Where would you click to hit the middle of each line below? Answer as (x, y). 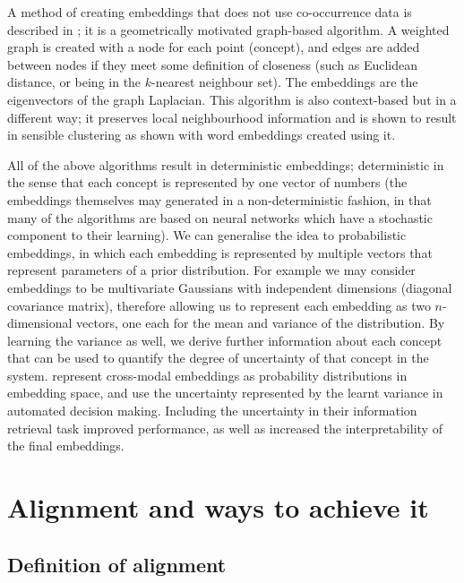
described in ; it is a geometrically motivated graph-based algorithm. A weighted (228, 29)
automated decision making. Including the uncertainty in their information (212, 411)
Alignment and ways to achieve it (218, 507)
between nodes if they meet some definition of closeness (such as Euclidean (213, 64)
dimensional (40, 323)
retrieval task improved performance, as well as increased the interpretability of (225, 428)
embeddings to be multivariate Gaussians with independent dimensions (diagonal (230, 287)
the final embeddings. (66, 446)
